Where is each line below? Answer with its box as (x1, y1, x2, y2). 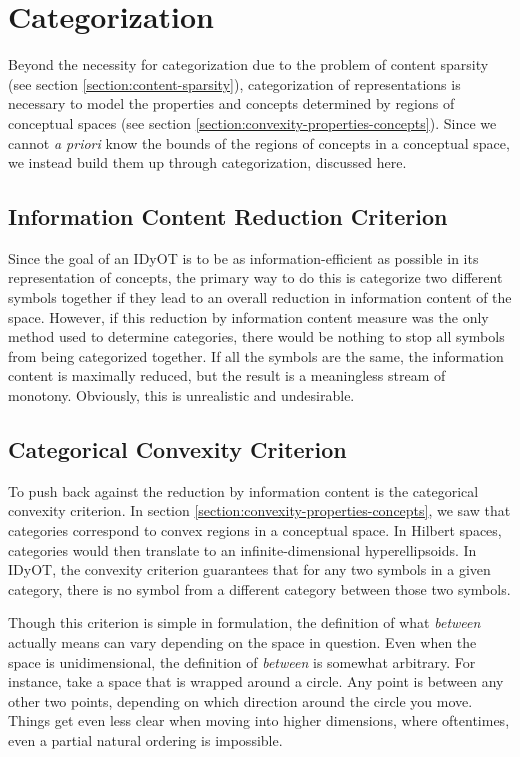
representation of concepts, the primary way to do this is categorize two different (8, 267, 503, 288)
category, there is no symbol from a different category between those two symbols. (8, 578, 511, 599)
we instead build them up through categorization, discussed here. (8, 152, 407, 173)
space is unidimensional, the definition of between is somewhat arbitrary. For (8, 651, 476, 672)
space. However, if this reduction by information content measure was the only (8, 306, 489, 327)
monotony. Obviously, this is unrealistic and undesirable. (8, 385, 355, 406)
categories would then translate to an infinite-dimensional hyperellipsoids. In (8, 539, 477, 560)
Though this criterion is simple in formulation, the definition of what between (8, 612, 481, 633)
